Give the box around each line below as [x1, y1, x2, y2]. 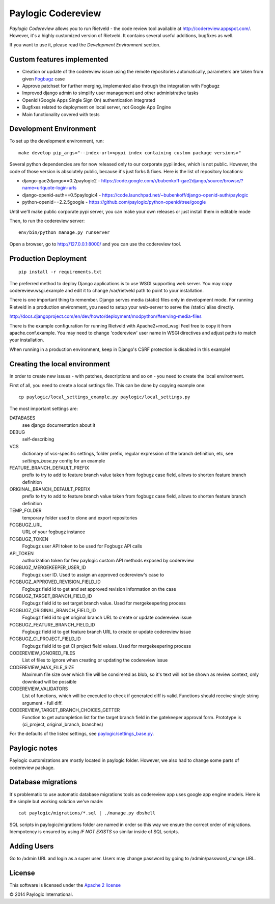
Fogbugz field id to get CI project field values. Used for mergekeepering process [22, 643, 191, 649]
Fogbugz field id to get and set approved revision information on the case [22, 586, 177, 592]
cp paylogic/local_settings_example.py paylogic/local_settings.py [18, 394, 190, 400]
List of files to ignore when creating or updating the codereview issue [22, 657, 168, 663]
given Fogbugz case [22, 75, 65, 81]
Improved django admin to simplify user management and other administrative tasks [22, 90, 199, 96]
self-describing [22, 436, 54, 443]
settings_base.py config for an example [22, 457, 105, 463]
